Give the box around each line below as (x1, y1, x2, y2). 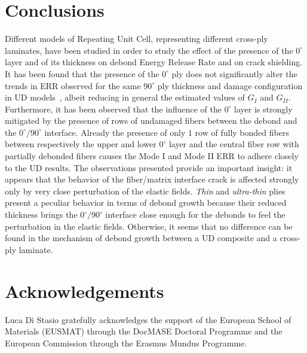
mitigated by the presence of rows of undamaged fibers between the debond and (5, 114, 297, 127)
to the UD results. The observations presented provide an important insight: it (5, 161, 293, 174)
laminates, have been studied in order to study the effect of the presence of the (5, 44, 293, 56)
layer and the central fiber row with (168, 138, 299, 150)
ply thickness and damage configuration (157, 79, 303, 92)
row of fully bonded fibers (195, 126, 289, 138)
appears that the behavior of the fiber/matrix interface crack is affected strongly (5, 173, 299, 185)
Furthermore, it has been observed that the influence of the (5, 102, 222, 115)
